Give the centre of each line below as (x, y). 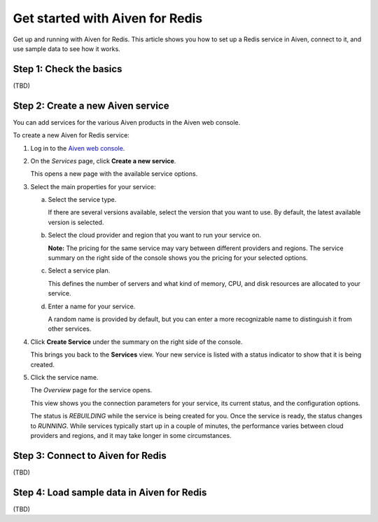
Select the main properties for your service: (93, 186)
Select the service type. (82, 200)
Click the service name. (64, 377)
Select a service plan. (79, 270)
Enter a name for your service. (92, 306)
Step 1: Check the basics (68, 69)
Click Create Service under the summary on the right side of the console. (136, 342)
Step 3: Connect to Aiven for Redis (90, 455)
